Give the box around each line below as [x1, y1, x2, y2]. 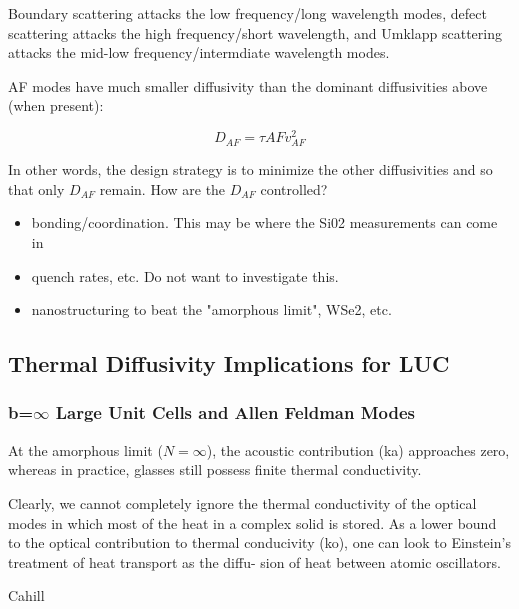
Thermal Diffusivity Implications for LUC [8, 348, 450, 379]
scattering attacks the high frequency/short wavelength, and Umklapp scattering [8, 22, 502, 43]
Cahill [8, 585, 45, 606]
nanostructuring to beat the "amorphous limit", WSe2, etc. [31, 299, 392, 320]
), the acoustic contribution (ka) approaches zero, [206, 439, 510, 460]
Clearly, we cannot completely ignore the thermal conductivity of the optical [8, 492, 477, 513]
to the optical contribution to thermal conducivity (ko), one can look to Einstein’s [8, 532, 511, 553]
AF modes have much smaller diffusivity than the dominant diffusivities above [8, 75, 488, 96]
